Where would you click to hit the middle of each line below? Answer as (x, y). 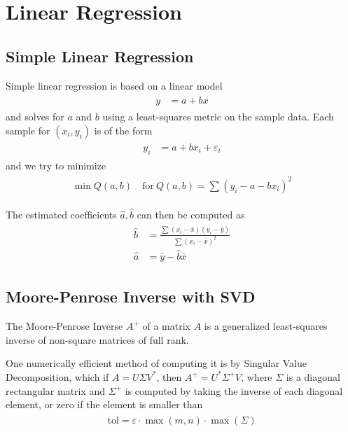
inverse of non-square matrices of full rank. (97, 339)
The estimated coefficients (61, 214)
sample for (28, 130)
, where (257, 376)
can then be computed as (191, 214)
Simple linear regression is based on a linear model (114, 85)
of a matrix (166, 326)
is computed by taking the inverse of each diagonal (234, 390)
